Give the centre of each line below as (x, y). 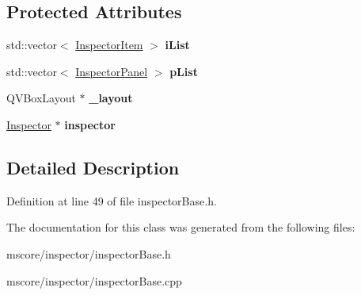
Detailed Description (93, 167)
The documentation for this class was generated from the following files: (181, 227)
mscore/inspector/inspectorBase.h (89, 253)
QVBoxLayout (41, 98)
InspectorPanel (112, 71)
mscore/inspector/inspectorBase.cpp (94, 280)
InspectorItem (109, 45)
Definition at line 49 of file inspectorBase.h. (112, 200)
